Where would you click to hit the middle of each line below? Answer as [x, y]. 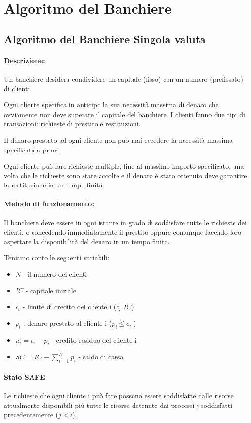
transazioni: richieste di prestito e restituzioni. [72, 124]
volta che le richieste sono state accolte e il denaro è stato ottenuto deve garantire [125, 175]
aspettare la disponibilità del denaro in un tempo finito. [87, 241]
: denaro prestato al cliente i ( [67, 323]
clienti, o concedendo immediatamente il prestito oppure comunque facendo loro [123, 232]
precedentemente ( [31, 415]
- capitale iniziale [51, 290]
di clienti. [18, 88]
